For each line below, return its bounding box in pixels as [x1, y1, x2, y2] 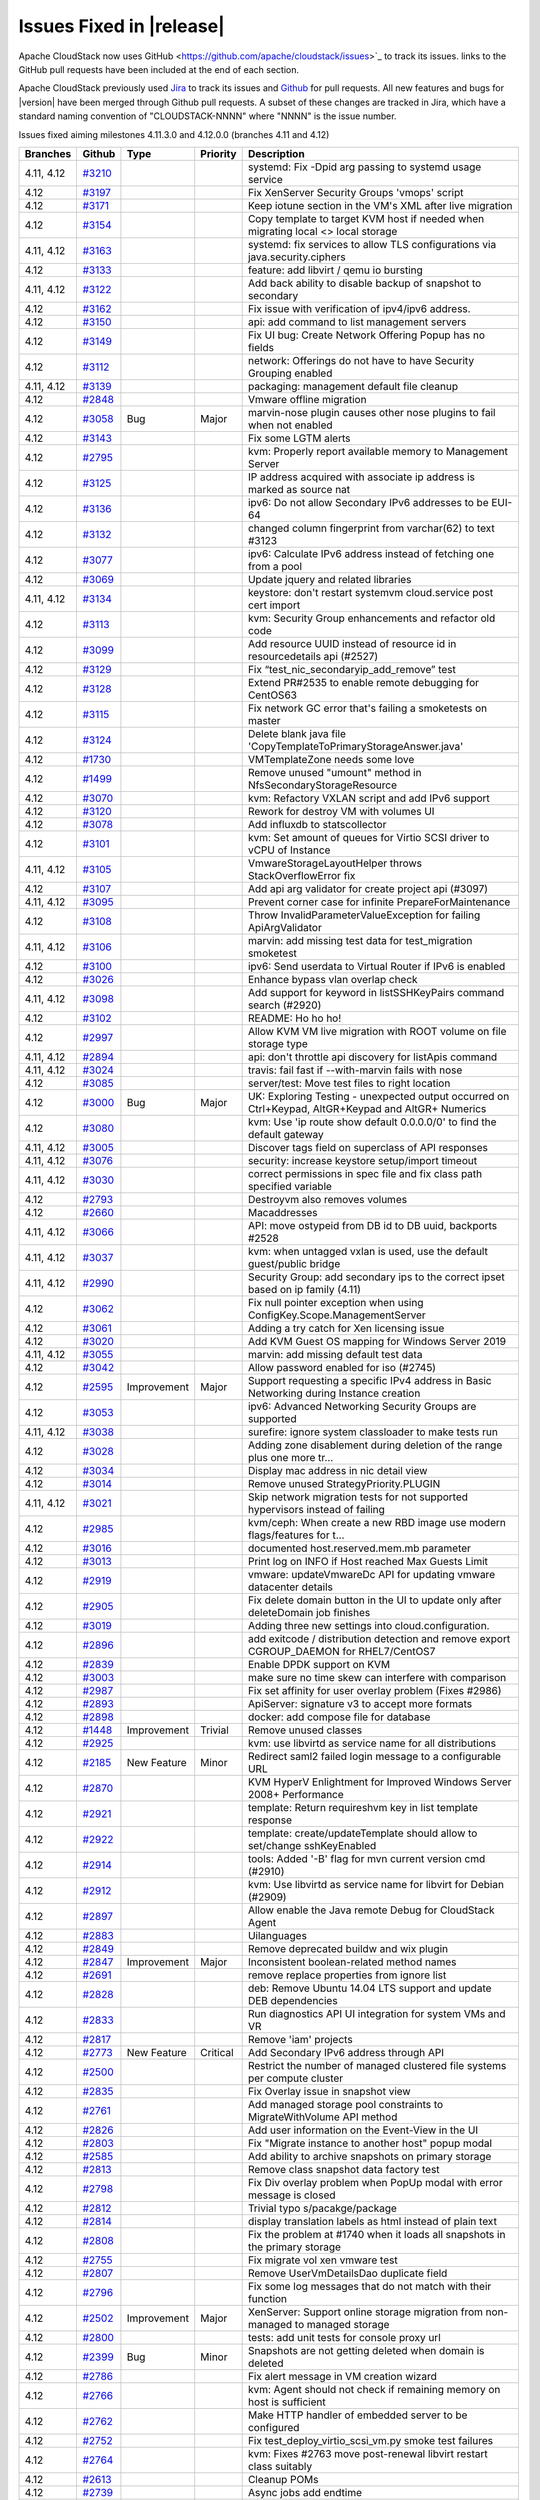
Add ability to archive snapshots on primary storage [247, 2149, 492, 2163]
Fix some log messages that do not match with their [247, 2279, 492, 2293]
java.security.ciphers [247, 250, 346, 264]
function [247, 2291, 288, 2305]
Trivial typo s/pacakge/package [247, 2201, 397, 2215]
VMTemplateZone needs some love [247, 752, 415, 766]
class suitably [247, 2459, 313, 2473]
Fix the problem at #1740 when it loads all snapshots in [247, 2227, 506, 2241]
